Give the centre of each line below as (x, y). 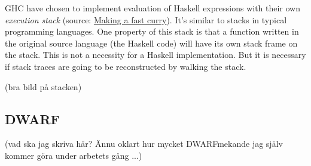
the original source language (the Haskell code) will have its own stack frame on (151, 43)
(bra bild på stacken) (43, 86)
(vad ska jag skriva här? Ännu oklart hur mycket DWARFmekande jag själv (144, 144)
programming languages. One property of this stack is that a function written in (152, 31)
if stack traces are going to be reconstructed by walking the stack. (126, 66)
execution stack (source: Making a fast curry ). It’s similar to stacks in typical (146, 19)
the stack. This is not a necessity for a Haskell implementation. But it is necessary (155, 55)
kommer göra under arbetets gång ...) (74, 155)
